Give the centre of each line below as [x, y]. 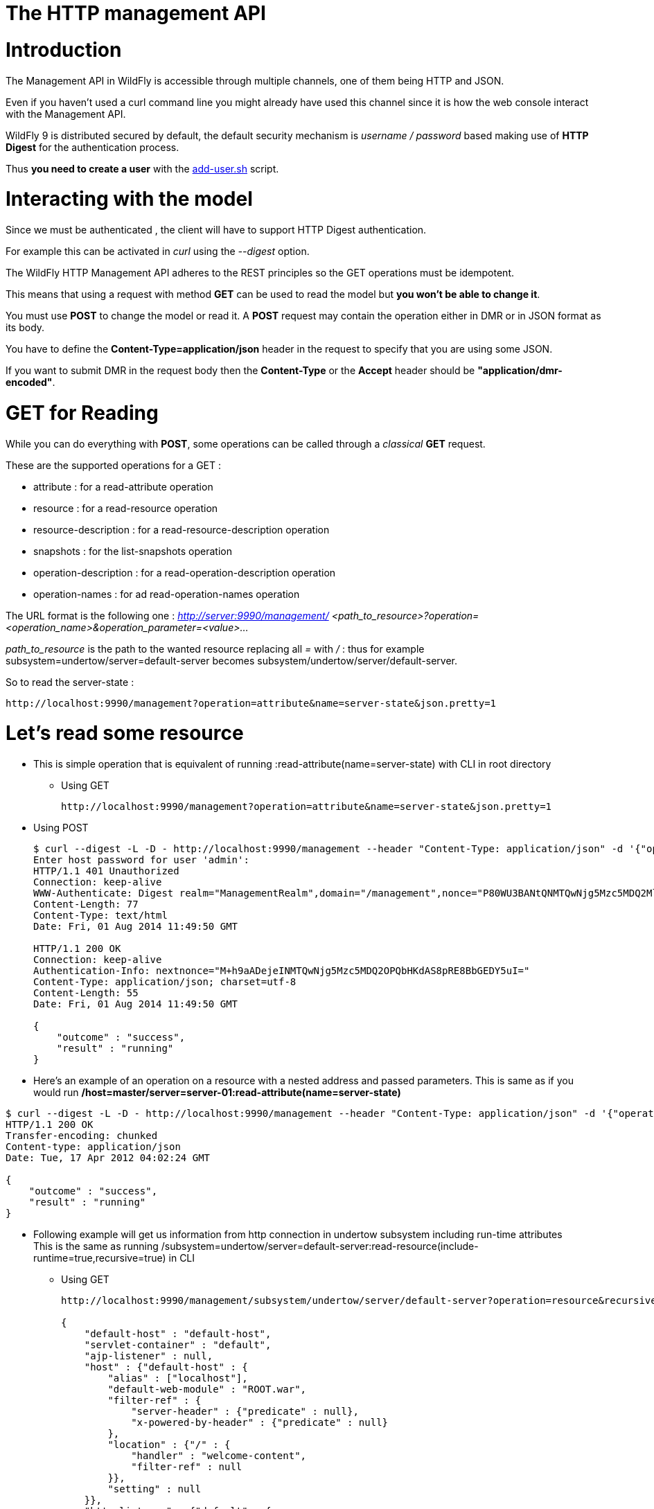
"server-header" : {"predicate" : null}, [245, 1411]
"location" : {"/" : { [169, 1445]
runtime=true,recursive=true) [100, 1258]
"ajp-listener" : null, [149, 1356]
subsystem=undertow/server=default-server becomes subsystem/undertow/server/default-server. [231, 660]
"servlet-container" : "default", [178, 1345]
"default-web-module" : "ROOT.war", [207, 1389]
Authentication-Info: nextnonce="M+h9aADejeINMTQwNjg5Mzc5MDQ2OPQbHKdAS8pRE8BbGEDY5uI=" [282, 971]
